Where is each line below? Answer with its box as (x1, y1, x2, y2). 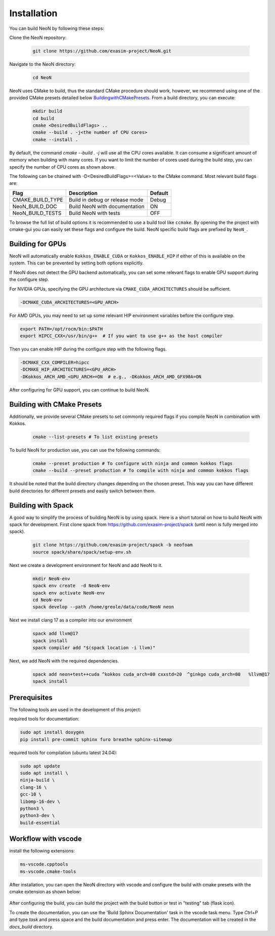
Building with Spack (9, 501, 73, 510)
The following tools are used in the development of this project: (9, 707, 142, 713)
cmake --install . (32, 137, 78, 142)
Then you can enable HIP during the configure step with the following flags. (9, 346, 167, 352)
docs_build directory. (9, 923, 54, 929)
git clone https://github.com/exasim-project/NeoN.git (32, 48, 171, 54)
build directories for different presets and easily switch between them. (9, 488, 156, 494)
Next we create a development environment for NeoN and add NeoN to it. (9, 562, 163, 568)
